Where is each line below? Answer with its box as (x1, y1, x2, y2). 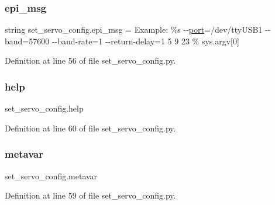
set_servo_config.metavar (5, 169, 98, 182)
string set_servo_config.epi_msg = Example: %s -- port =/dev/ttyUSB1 (5, 23, 263, 36)
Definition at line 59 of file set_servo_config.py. (5, 189, 176, 201)
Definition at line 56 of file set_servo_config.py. (5, 54, 176, 67)
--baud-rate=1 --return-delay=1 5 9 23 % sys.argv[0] (51, 34, 239, 47)
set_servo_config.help (5, 102, 84, 114)
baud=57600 (5, 34, 50, 47)
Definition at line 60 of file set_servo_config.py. (5, 121, 176, 134)
